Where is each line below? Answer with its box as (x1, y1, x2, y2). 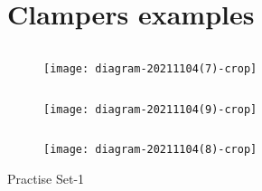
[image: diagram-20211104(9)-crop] (43, 102, 257, 116)
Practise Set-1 (7, 169, 85, 188)
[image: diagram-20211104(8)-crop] (43, 143, 257, 157)
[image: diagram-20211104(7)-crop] (43, 62, 257, 76)
